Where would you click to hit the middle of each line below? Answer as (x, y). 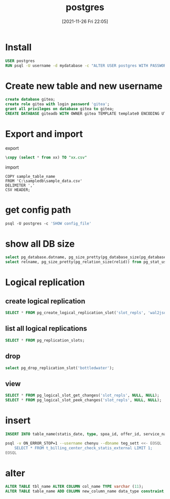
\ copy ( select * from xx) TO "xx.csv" (46, 157)
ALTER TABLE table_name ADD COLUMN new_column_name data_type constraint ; (86, 491)
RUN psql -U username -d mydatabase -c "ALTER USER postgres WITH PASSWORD (87, 66)
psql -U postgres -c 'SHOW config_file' (49, 223)
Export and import (44, 134)
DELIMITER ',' (20, 185)
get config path (38, 210)
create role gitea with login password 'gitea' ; (57, 104)
